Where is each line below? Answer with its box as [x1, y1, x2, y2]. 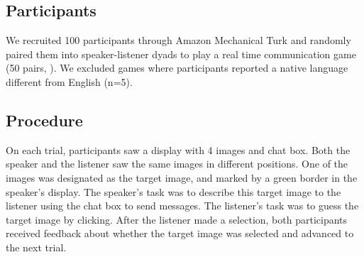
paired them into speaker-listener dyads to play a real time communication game [6, 46, 356, 61]
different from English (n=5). [6, 74, 133, 89]
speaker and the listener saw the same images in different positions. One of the [6, 156, 348, 171]
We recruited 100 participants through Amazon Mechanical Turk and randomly [6, 33, 351, 48]
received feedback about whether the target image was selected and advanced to [6, 226, 354, 241]
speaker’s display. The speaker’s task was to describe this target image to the [6, 184, 341, 199]
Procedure [6, 109, 83, 131]
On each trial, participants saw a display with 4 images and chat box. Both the [6, 142, 351, 157]
